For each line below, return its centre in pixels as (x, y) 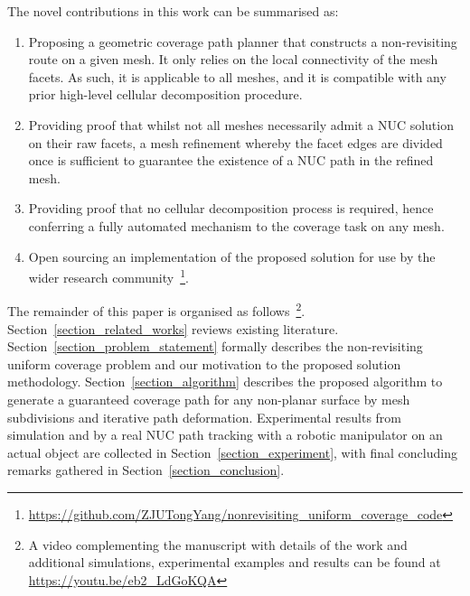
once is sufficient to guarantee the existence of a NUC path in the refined (231, 160)
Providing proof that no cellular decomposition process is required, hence (231, 208)
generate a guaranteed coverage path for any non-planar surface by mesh (209, 399)
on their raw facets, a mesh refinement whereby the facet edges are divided (235, 142)
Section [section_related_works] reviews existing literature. (173, 328)
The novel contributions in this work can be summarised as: (173, 11)
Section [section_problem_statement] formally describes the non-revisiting (215, 346)
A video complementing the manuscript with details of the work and (218, 544)
